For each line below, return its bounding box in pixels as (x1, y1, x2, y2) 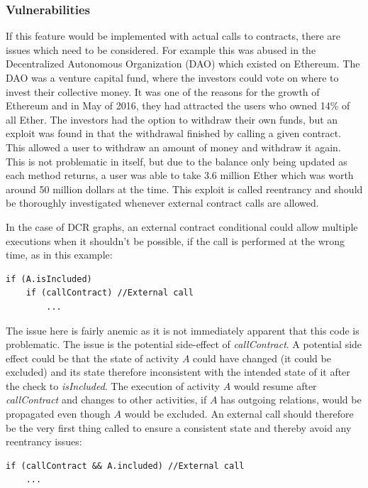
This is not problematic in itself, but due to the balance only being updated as (6, 153, 347, 168)
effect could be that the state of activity (6, 350, 179, 365)
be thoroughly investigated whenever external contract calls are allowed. (6, 195, 319, 210)
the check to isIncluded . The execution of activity (6, 378, 220, 393)
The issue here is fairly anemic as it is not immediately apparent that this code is (6, 322, 359, 337)
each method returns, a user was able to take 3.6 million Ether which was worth (6, 168, 354, 183)
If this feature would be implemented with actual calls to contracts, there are (6, 28, 341, 43)
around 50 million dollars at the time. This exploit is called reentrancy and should (6, 181, 363, 196)
